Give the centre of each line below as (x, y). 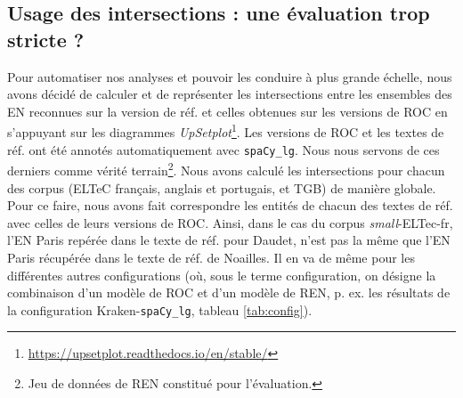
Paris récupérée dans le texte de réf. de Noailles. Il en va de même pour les (211, 257)
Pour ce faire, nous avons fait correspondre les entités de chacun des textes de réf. (230, 205)
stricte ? (46, 39)
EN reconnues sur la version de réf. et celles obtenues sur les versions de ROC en (227, 111)
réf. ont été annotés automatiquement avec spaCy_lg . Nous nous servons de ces (223, 149)
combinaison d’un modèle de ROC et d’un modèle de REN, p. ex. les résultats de (229, 292)
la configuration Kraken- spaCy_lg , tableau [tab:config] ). (160, 309)
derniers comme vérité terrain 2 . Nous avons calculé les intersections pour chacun (226, 169)
